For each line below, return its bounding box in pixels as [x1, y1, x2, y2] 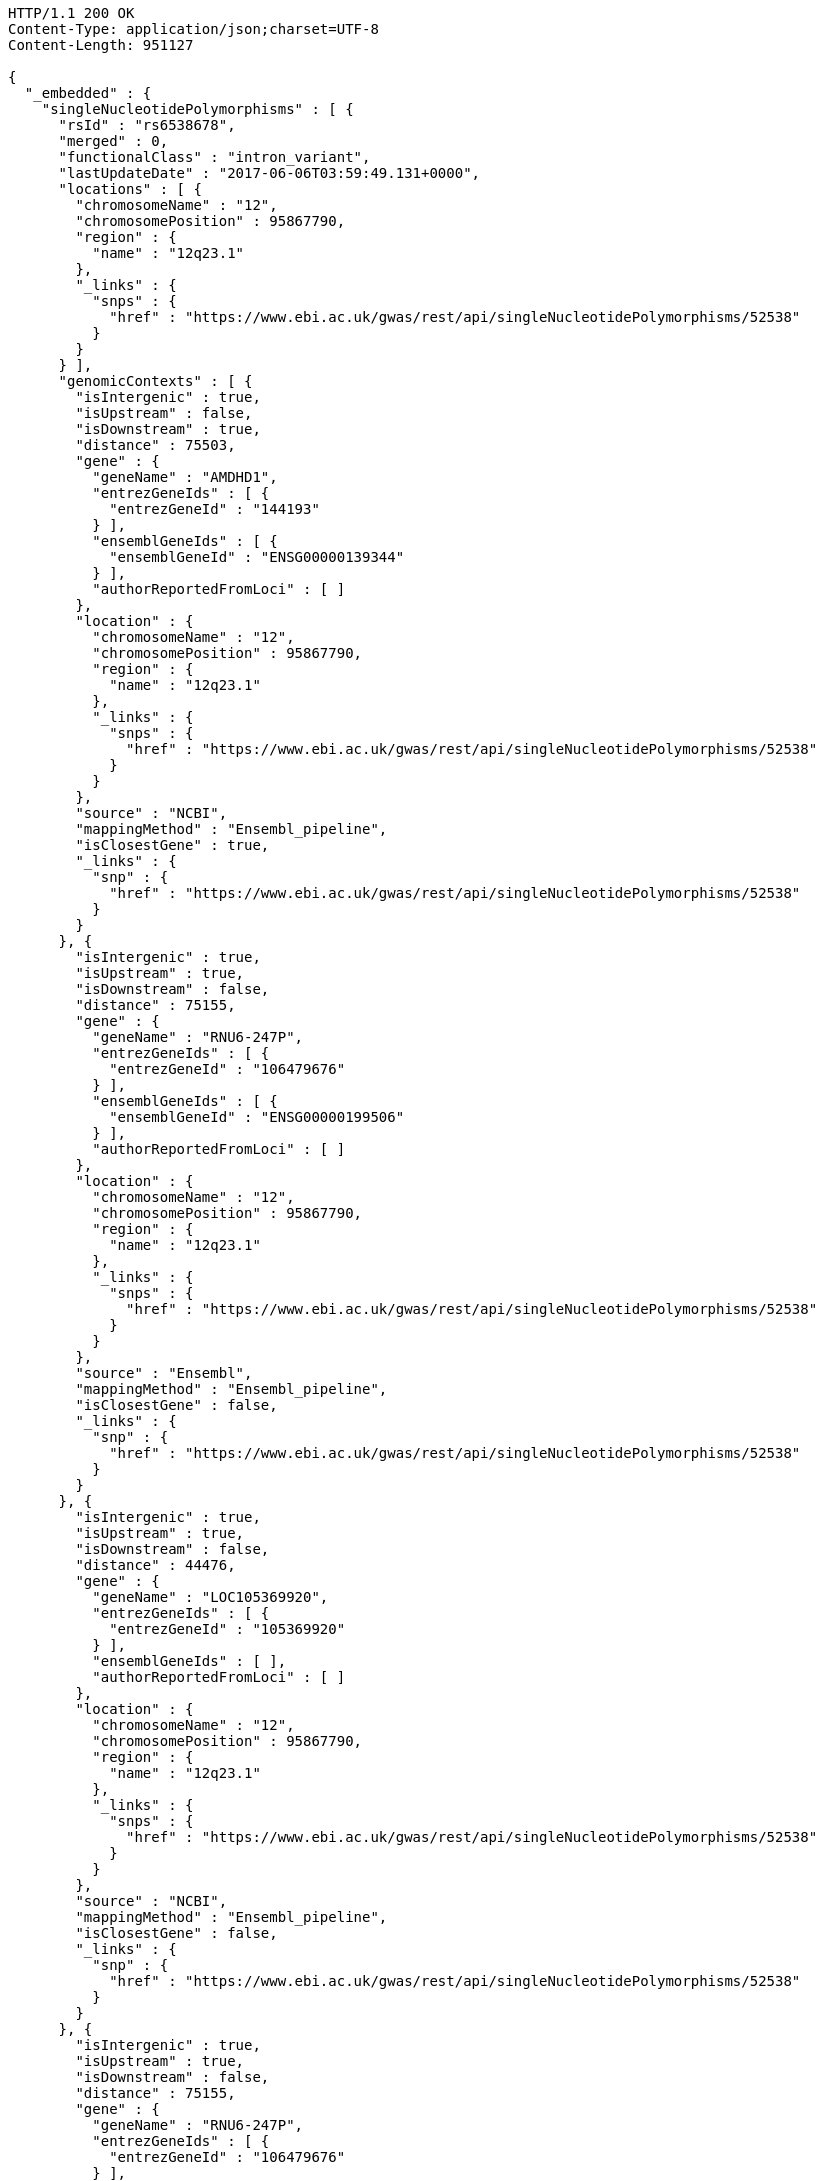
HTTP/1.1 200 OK [8, 5, 135, 21]
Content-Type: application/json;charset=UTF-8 [8, 21, 379, 37]
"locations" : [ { [58, 181, 202, 197]
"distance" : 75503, [75, 437, 236, 453]
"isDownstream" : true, [75, 421, 261, 437]
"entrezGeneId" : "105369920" [109, 1621, 346, 1637]
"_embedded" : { [24, 85, 152, 101]
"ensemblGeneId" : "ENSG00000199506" [109, 1109, 405, 1125]
